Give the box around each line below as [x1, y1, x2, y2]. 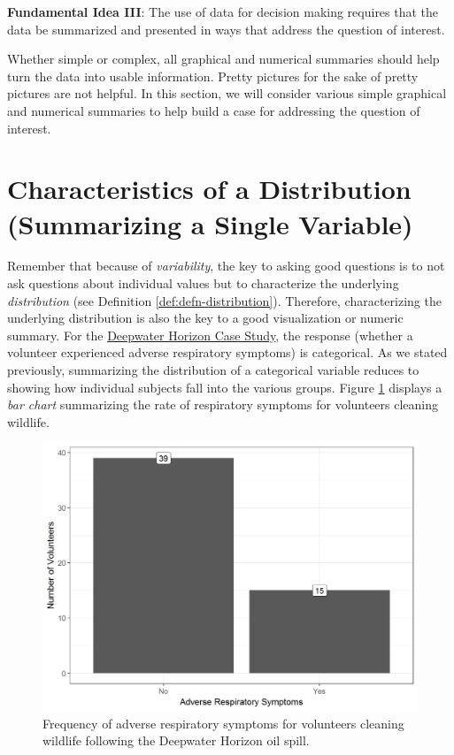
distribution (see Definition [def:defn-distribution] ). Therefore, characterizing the [7, 291, 442, 309]
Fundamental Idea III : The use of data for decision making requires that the [7, 3, 439, 20]
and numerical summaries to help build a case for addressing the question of [7, 101, 420, 119]
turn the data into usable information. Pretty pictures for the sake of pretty [7, 66, 419, 85]
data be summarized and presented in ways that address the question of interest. [7, 19, 445, 38]
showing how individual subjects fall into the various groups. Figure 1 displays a [7, 377, 442, 396]
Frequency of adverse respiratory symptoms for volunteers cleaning [42, 713, 404, 732]
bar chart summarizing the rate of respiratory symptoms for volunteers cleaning [7, 395, 439, 414]
